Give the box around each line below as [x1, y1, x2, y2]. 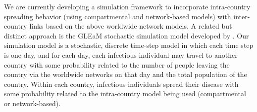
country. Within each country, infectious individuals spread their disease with [4, 78, 239, 89]
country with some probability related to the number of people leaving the [4, 59, 230, 70]
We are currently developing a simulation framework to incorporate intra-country [4, 1, 251, 11]
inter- [233, 11, 250, 21]
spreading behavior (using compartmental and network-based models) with [4, 11, 231, 21]
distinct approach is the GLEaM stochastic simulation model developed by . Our [4, 30, 249, 40]
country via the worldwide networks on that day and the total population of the [4, 69, 247, 79]
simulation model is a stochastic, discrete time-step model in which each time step [4, 40, 254, 50]
